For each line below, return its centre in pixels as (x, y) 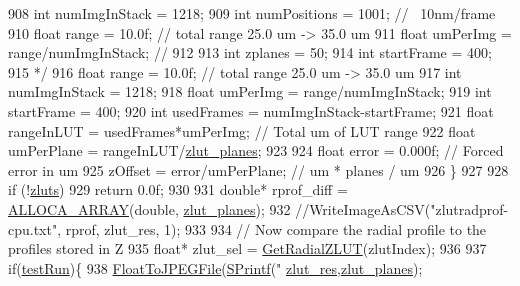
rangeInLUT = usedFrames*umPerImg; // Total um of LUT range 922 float (242, 130)
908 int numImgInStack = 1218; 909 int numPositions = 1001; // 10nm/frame (252, 13)
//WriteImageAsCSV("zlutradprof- (402, 208)
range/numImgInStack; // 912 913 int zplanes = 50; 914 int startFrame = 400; (250, 52)
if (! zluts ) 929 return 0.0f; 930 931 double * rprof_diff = (178, 189)
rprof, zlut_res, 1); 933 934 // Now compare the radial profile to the (276, 228)
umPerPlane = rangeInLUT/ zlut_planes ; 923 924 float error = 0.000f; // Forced (256, 150)
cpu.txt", (35, 228)
